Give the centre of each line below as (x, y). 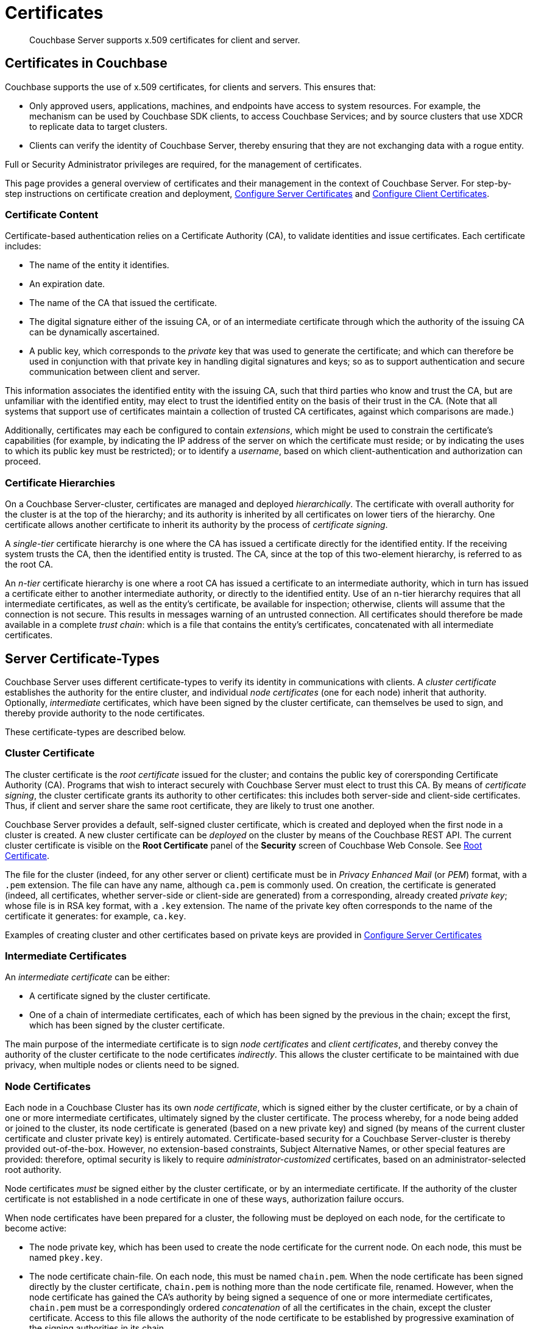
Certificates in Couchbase (86, 63)
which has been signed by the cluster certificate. (127, 1025)
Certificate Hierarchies (60, 483)
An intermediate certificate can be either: (87, 977)
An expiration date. (67, 284)
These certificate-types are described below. (95, 732)
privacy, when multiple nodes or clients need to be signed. (122, 1065)
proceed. (23, 461)
